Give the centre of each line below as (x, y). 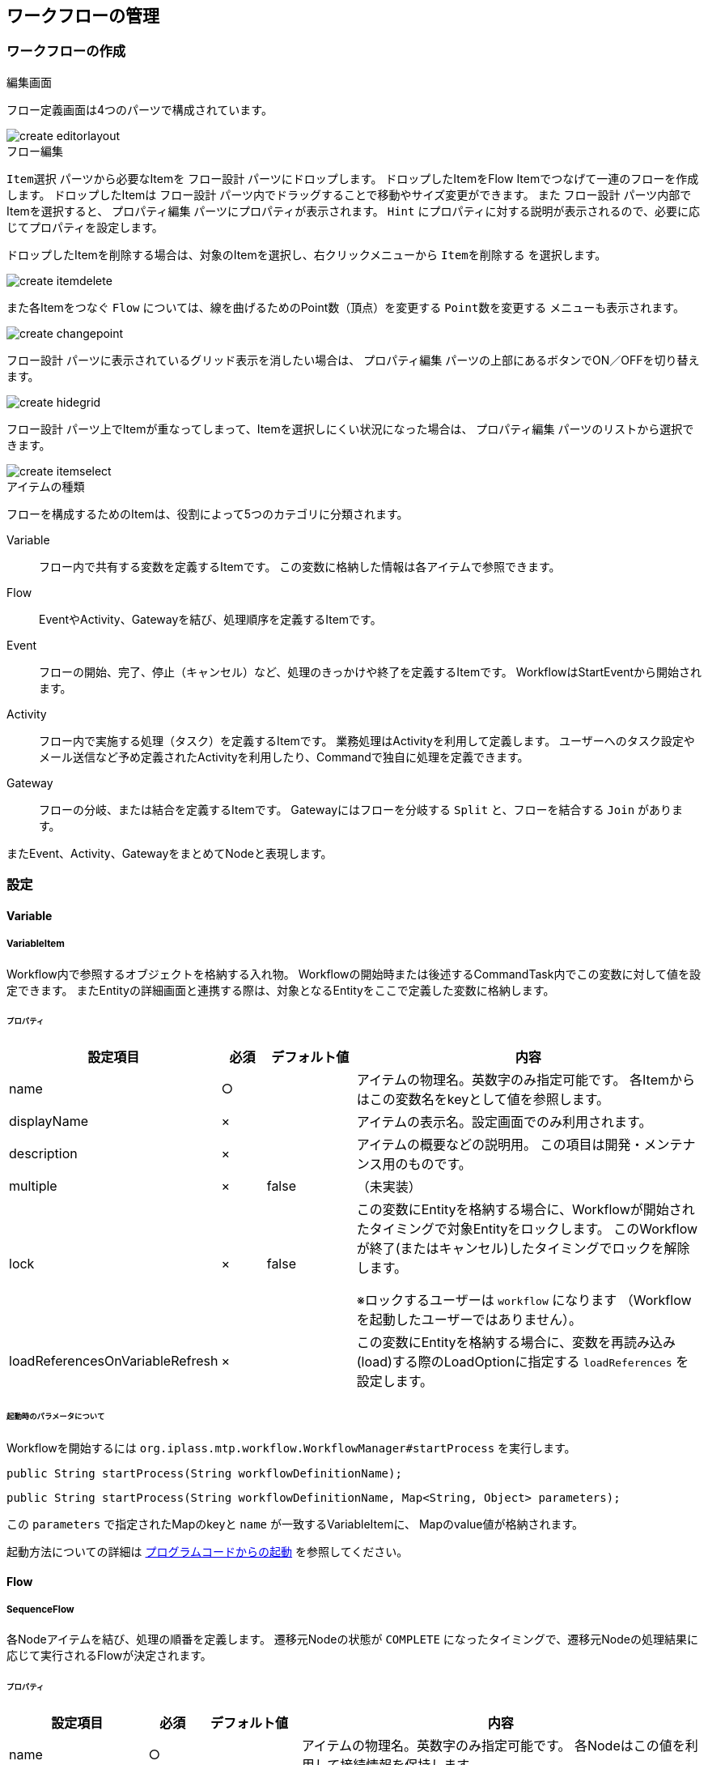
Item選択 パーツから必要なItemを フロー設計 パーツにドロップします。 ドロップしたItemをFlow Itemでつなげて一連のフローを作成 (353, 178)
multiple (33, 1186)
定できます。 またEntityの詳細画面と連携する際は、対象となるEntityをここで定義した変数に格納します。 (281, 990)
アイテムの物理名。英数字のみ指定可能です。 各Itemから (526, 1080)
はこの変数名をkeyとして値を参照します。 (483, 1100)
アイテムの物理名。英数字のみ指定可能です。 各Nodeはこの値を (493, 1746)
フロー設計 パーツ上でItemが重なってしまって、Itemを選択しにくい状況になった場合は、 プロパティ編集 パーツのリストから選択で (350, 428)
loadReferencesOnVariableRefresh (114, 1361)
